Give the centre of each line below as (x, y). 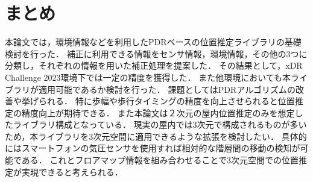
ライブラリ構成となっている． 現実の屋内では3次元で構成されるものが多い (160, 124)
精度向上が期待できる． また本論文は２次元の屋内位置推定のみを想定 (158, 112)
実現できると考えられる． (72, 171)
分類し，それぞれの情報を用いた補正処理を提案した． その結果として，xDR (154, 65)
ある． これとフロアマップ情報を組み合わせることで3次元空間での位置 (160, 160)
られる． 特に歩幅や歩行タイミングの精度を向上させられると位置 (166, 101)
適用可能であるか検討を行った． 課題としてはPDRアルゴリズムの (167, 89)
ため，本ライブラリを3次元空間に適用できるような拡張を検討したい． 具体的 (156, 136)
